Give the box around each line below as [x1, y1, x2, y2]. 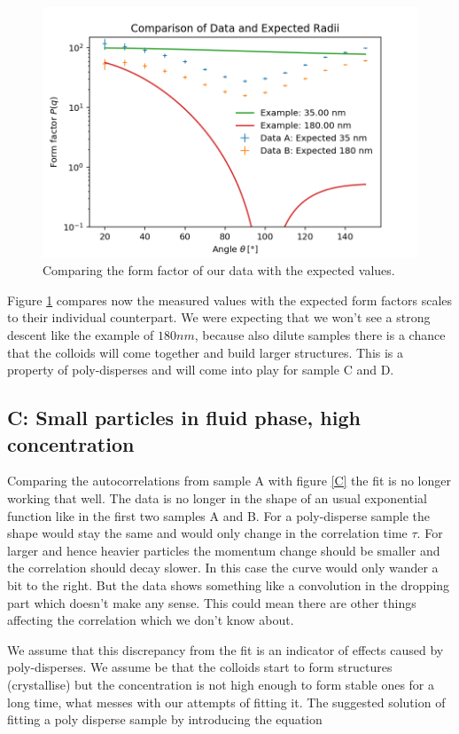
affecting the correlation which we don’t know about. [7, 611, 294, 629]
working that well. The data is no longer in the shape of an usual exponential [7, 489, 427, 507]
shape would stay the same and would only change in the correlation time [7, 524, 408, 542]
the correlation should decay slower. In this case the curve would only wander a [7, 558, 439, 577]
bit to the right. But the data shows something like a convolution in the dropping [7, 575, 450, 594]
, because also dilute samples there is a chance [194, 326, 446, 344]
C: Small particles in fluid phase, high [7, 404, 361, 431]
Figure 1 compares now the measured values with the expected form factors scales [7, 290, 453, 309]
